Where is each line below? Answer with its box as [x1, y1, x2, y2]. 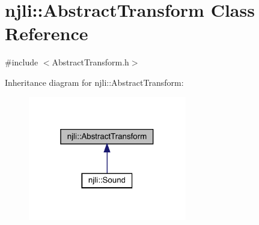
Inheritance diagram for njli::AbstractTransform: [5, 76, 184, 88]
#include [5, 56, 38, 68]
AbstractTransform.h [52, 56, 129, 68]
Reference [5, 21, 88, 46]
